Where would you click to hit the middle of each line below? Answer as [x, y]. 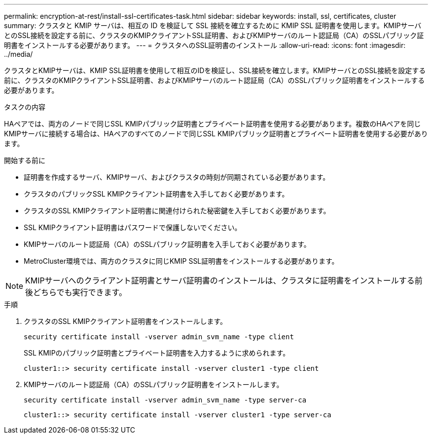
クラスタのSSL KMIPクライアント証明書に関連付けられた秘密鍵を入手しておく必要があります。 [177, 211]
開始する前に [25, 160]
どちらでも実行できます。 [80, 292]
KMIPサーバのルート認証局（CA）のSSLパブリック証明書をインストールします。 [154, 384]
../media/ [18, 54]
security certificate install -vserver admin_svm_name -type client [159, 337]
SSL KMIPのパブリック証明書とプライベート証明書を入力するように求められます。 [157, 353]
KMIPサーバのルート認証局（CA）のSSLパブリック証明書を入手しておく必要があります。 [167, 244]
